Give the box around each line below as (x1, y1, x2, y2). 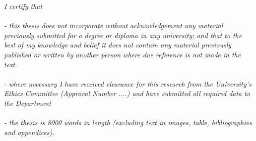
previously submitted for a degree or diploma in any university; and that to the (4, 30, 242, 40)
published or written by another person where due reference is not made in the (4, 49, 241, 59)
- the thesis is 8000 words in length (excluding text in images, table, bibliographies (4, 117, 252, 128)
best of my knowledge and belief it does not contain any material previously (4, 40, 232, 50)
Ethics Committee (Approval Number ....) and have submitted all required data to (4, 88, 251, 98)
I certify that (4, 1, 43, 11)
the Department (4, 97, 51, 108)
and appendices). (4, 127, 55, 137)
